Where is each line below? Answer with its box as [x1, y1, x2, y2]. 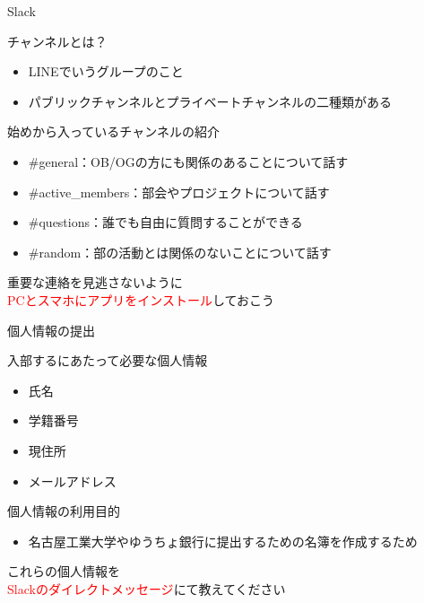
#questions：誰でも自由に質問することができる [28, 213, 303, 232]
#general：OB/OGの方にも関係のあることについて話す [28, 152, 349, 170]
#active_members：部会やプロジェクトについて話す [28, 182, 330, 201]
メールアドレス [28, 471, 117, 490]
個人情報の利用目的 [7, 502, 120, 520]
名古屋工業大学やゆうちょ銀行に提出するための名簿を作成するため [28, 531, 418, 550]
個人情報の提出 [7, 320, 95, 339]
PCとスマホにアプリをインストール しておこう [7, 290, 275, 309]
